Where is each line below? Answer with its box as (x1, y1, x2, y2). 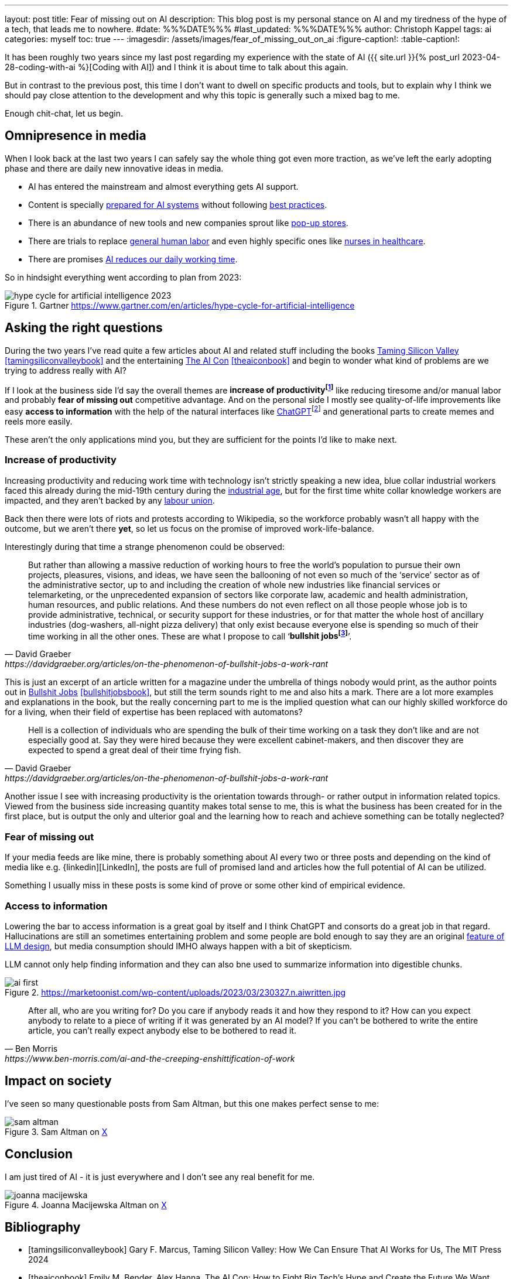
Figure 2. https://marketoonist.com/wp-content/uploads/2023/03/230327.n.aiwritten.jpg (5, 987, 346, 997)
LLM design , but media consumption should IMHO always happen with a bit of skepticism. (5, 941, 352, 951)
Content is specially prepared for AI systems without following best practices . (28, 199, 327, 210)
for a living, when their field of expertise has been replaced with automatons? (5, 707, 303, 717)
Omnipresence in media (5, 128, 146, 143)
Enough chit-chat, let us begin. (5, 108, 123, 118)
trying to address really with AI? (5, 365, 126, 375)
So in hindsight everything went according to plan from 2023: (5, 272, 242, 282)
